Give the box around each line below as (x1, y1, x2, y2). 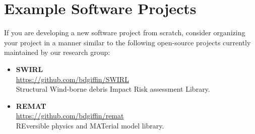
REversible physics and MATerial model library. (16, 120, 164, 130)
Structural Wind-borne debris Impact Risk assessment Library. (16, 84, 210, 94)
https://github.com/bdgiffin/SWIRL (16, 74, 129, 84)
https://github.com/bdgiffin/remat (16, 110, 124, 121)
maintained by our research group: (4, 47, 110, 57)
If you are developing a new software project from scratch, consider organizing (4, 27, 245, 38)
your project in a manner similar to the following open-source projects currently (4, 37, 251, 47)
